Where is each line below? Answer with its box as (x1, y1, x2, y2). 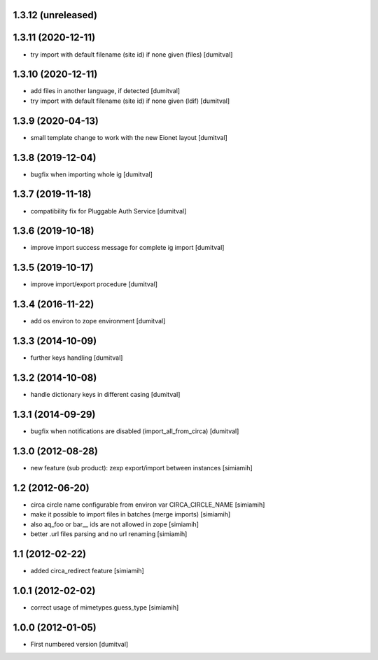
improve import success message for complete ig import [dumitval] (30, 244, 225, 252)
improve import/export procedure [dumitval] (30, 280, 157, 288)
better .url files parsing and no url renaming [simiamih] (30, 529, 188, 538)
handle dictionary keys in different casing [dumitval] (30, 391, 181, 399)
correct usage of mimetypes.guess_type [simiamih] (30, 603, 179, 612)
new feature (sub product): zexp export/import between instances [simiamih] (30, 463, 253, 472)
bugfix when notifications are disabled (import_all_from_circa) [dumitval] (30, 427, 239, 435)
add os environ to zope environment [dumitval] (30, 317, 166, 325)
